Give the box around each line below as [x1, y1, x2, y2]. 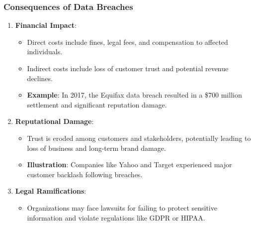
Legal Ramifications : [15, 186, 86, 196]
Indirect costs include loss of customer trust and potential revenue [27, 63, 229, 73]
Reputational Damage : [15, 116, 94, 126]
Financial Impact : [15, 20, 77, 30]
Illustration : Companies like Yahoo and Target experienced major [27, 159, 232, 170]
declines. [27, 73, 53, 83]
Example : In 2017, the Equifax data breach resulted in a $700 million [27, 90, 242, 100]
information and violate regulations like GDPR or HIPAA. [27, 212, 205, 223]
